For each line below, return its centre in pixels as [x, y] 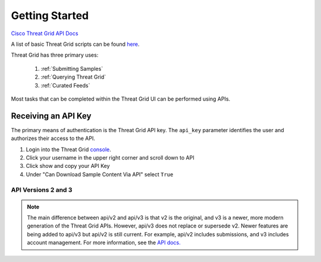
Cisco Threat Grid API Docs [45, 33]
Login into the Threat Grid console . [68, 149]
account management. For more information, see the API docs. [104, 243]
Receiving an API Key [51, 116]
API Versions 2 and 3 [42, 189]
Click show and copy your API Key [68, 166]
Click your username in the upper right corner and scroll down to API [110, 157]
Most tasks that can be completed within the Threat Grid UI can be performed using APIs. [121, 99]
